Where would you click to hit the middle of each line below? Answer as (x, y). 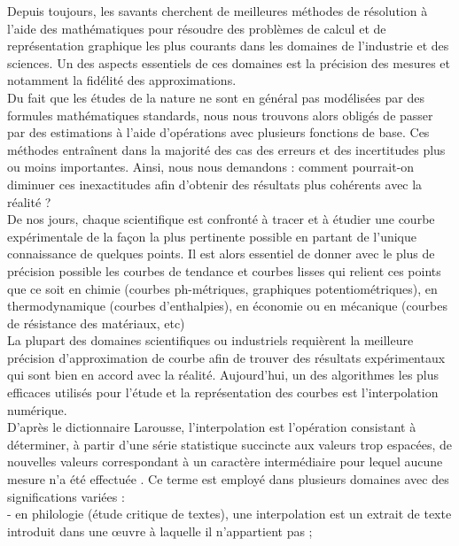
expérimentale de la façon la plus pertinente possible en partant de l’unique (212, 236)
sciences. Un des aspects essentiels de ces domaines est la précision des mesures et (229, 62)
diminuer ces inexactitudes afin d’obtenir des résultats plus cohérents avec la (215, 184)
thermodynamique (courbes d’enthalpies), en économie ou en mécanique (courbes (227, 306)
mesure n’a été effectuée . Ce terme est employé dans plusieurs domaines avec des (228, 479)
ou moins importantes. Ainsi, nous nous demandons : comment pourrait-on (211, 167)
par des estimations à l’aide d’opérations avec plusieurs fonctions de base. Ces (218, 132)
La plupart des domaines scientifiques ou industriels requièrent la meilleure (210, 340)
